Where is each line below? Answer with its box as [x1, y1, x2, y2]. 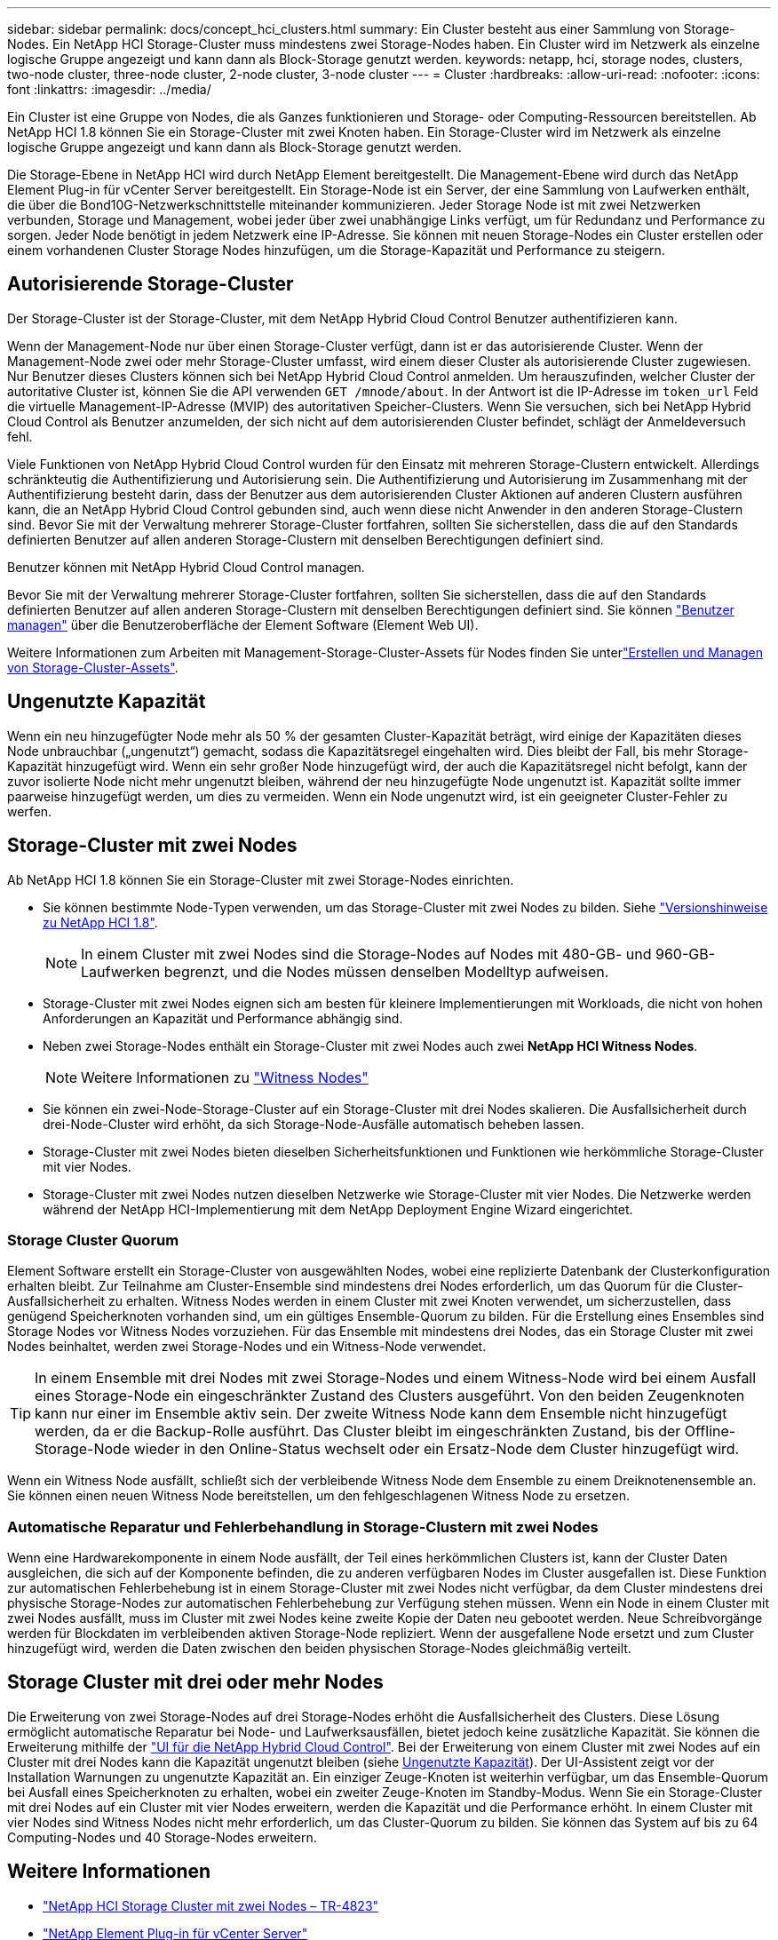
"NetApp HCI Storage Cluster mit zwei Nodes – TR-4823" [43, 1897, 379, 1913]
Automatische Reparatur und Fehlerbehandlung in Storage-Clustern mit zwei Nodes [7, 1517, 599, 1536]
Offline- [684, 1422, 736, 1441]
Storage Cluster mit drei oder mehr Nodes [7, 1671, 384, 1694]
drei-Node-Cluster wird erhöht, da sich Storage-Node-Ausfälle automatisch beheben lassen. [43, 1116, 584, 1132]
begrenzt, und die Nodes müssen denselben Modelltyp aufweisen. [163, 962, 609, 981]
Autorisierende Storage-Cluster [7, 273, 294, 296]
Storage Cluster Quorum [7, 1230, 179, 1249]
